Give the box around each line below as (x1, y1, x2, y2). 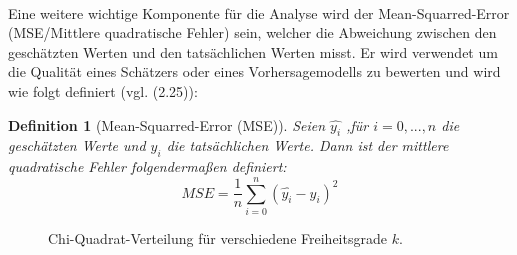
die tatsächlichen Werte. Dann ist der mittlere (166, 135, 449, 156)
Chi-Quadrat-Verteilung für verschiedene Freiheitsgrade (48, 227, 387, 248)
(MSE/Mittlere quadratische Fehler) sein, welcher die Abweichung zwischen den (8, 22, 497, 43)
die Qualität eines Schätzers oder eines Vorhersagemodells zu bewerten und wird (8, 61, 501, 82)
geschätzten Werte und (8, 135, 146, 156)
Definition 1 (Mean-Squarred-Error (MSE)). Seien (8, 114, 326, 135)
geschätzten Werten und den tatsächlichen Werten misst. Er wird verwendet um (8, 41, 498, 62)
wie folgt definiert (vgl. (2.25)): (8, 80, 198, 101)
